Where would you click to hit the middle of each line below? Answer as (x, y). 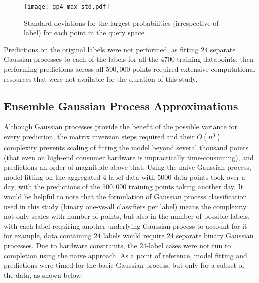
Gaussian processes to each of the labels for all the (81, 59)
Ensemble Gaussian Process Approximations (121, 106)
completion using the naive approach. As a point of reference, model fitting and (126, 255)
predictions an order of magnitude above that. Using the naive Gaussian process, (128, 167)
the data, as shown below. (44, 274)
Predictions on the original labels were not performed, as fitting (101, 49)
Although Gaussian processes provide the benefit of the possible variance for (121, 127)
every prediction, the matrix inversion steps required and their (99, 137)
